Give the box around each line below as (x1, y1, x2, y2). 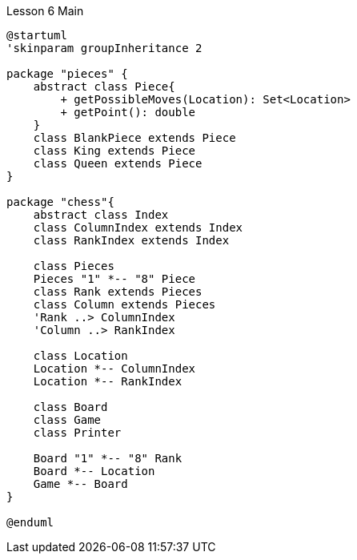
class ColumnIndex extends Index (33, 221, 243, 234)
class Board (33, 401, 108, 413)
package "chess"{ (6, 195, 114, 208)
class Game (33, 413, 102, 426)
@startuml (6, 29, 67, 42)
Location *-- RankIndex (33, 375, 183, 388)
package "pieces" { (6, 67, 128, 80)
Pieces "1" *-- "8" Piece (33, 272, 196, 285)
